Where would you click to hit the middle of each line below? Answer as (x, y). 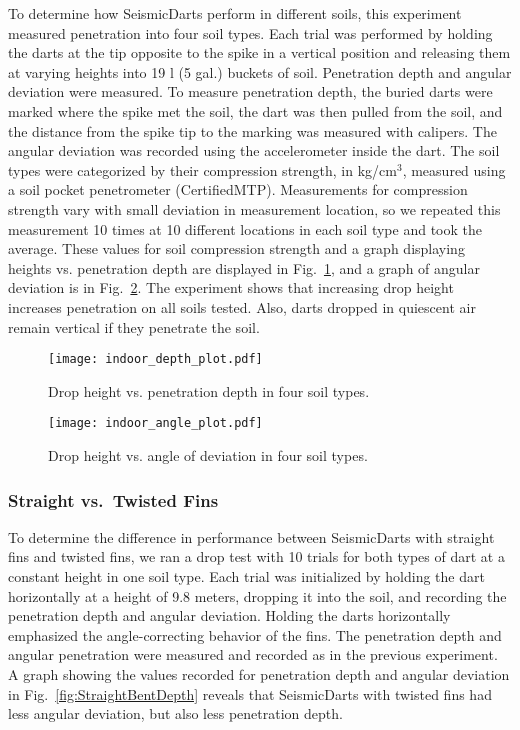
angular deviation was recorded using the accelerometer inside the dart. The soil (254, 150)
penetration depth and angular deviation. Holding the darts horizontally (229, 615)
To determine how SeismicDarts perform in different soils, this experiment (235, 13)
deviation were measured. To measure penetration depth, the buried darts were (250, 91)
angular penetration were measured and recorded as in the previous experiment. (253, 654)
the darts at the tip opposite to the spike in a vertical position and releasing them (259, 52)
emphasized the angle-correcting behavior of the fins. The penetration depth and (255, 634)
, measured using (454, 169)
